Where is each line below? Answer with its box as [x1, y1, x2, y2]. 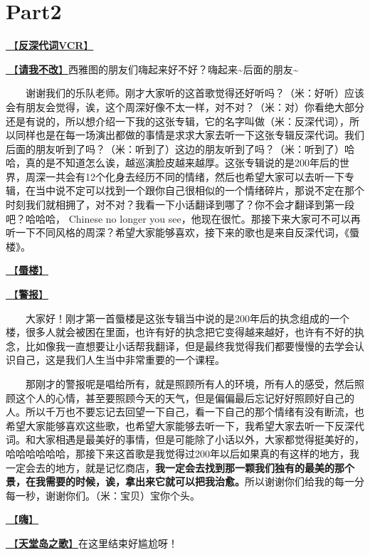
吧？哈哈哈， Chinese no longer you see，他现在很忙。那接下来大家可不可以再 [6, 211, 361, 226]
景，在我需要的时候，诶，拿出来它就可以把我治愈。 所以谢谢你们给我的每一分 [6, 474, 364, 489]
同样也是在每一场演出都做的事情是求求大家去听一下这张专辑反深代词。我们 [15, 127, 364, 142]
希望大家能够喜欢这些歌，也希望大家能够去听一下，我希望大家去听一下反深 [6, 418, 354, 433]
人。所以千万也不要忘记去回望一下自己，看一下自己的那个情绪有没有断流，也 [6, 404, 364, 419]
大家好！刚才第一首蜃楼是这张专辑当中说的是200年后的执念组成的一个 [26, 310, 349, 325]
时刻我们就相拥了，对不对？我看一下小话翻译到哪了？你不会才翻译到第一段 [6, 197, 354, 212]
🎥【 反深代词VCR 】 [6, 38, 94, 53]
